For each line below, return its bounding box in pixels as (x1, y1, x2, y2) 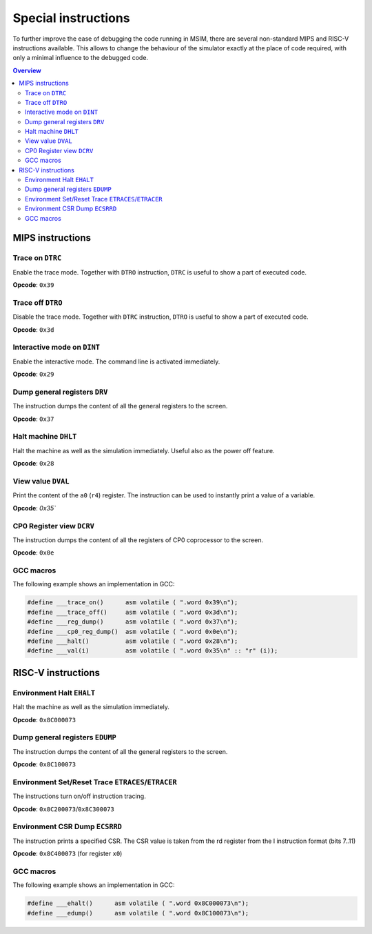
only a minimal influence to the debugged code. (12, 54, 148, 62)
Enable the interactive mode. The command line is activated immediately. (12, 357, 220, 366)
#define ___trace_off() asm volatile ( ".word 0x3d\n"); (27, 608, 238, 616)
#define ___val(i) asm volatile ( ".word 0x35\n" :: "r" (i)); (27, 647, 278, 655)
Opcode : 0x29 (12, 370, 54, 379)
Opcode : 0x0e (12, 548, 54, 557)
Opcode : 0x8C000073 (12, 715, 76, 724)
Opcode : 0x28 (12, 459, 54, 468)
